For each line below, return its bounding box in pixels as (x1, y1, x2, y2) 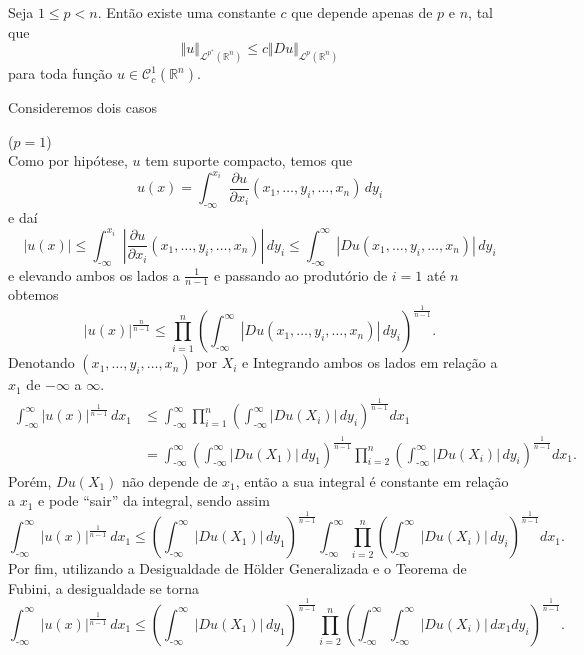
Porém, (8, 470, 52, 491)
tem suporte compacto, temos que (145, 150, 353, 171)
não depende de (122, 470, 218, 491)
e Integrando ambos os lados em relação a (242, 352, 498, 373)
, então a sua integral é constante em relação (235, 470, 509, 491)
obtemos (8, 284, 59, 305)
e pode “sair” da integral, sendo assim (38, 490, 270, 511)
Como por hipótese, (8, 150, 128, 171)
